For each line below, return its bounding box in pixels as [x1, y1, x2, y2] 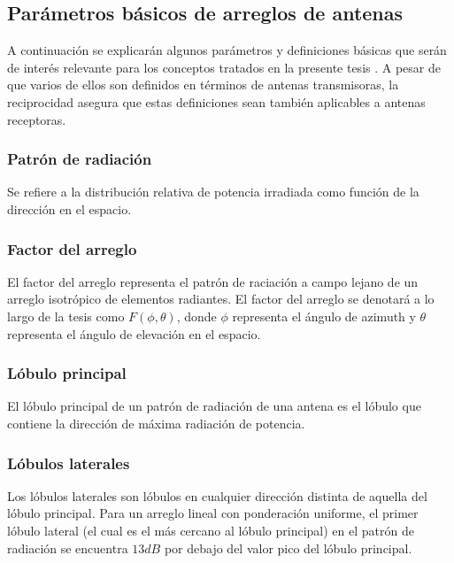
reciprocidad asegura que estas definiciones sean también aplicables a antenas [7, 92, 426, 111]
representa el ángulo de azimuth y [232, 306, 416, 325]
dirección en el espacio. [7, 199, 132, 218]
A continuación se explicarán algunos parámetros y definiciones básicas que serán [7, 41, 447, 59]
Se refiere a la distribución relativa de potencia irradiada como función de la [7, 182, 419, 201]
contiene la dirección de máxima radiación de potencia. [7, 413, 305, 432]
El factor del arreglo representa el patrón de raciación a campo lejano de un [7, 272, 419, 290]
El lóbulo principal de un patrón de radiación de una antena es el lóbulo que [7, 397, 421, 415]
